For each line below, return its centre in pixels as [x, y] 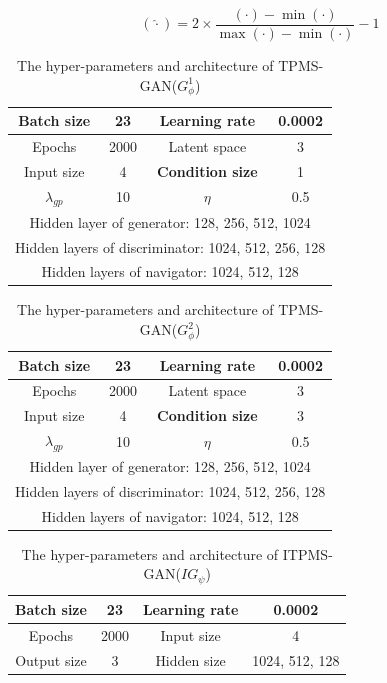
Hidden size [190, 659]
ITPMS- [307, 553]
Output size [51, 659]
